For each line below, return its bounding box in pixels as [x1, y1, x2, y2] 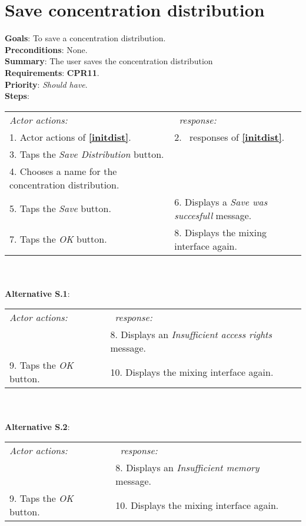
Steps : [5, 90, 29, 102]
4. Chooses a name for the [9, 164, 117, 178]
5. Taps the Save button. [9, 201, 111, 216]
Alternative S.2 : [5, 420, 70, 432]
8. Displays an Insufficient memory [115, 461, 260, 475]
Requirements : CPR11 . [5, 66, 99, 78]
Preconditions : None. [5, 43, 88, 55]
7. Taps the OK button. [9, 232, 107, 246]
